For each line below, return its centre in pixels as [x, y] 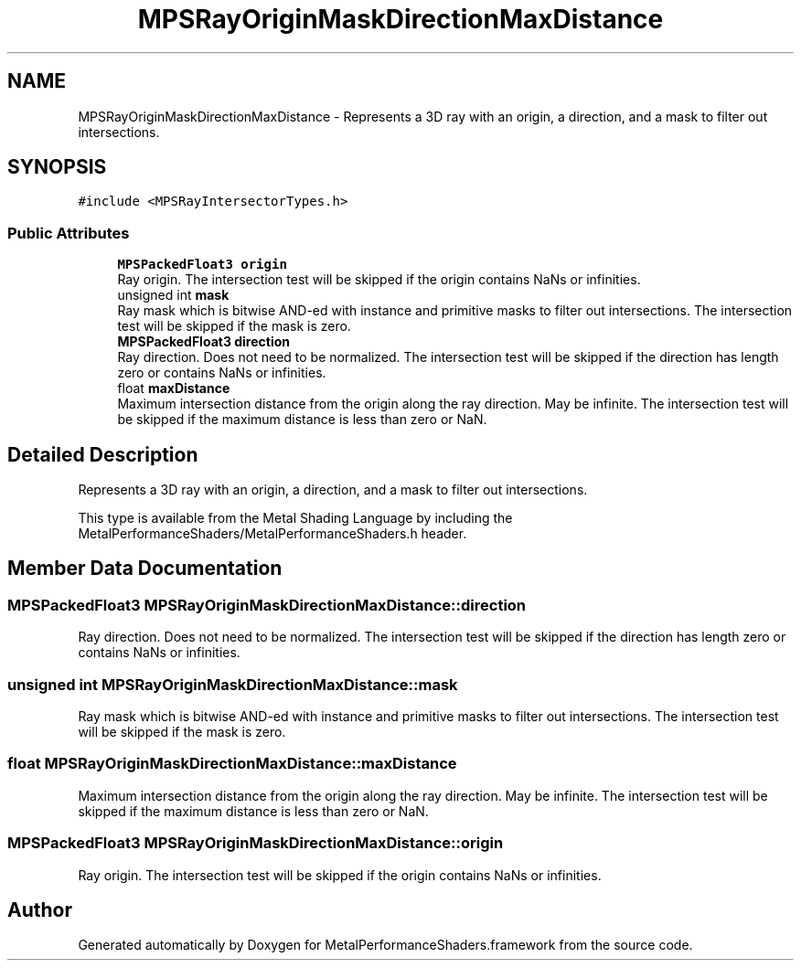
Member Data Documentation [145, 569]
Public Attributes [69, 233]
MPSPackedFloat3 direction [204, 342]
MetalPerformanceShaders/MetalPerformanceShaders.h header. [272, 534]
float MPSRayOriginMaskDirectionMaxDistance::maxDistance [232, 764]
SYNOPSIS [57, 167]
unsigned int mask [173, 295]
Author [40, 909]
